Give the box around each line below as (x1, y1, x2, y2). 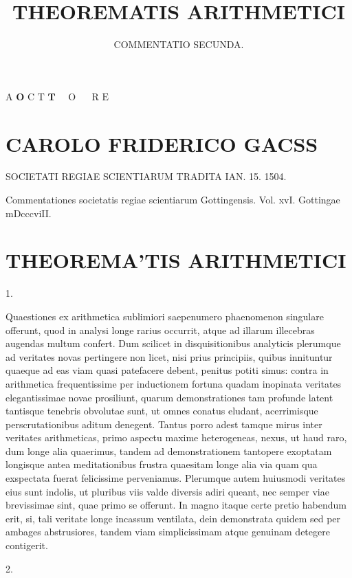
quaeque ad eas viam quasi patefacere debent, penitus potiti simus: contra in (5, 363, 329, 377)
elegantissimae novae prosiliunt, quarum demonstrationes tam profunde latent (5, 390, 333, 404)
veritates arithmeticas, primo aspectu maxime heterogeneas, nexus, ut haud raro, (5, 430, 347, 445)
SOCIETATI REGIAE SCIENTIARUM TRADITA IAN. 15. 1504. (5, 169, 287, 184)
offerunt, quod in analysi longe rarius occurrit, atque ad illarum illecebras (5, 322, 315, 337)
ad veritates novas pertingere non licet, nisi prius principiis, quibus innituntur (5, 349, 333, 364)
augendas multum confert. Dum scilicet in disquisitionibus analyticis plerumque (5, 336, 341, 351)
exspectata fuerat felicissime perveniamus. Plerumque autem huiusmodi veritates (5, 471, 346, 485)
